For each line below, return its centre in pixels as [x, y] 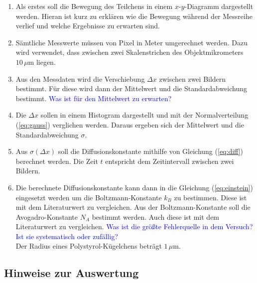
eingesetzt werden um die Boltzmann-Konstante [89, 197]
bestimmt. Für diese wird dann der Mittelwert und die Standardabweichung [131, 88]
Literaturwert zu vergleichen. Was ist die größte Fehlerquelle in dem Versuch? [134, 226]
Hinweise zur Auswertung [71, 273]
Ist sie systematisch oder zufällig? [67, 236]
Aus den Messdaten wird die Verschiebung [80, 78]
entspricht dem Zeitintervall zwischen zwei [170, 161]
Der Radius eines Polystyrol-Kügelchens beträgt [89, 246]
